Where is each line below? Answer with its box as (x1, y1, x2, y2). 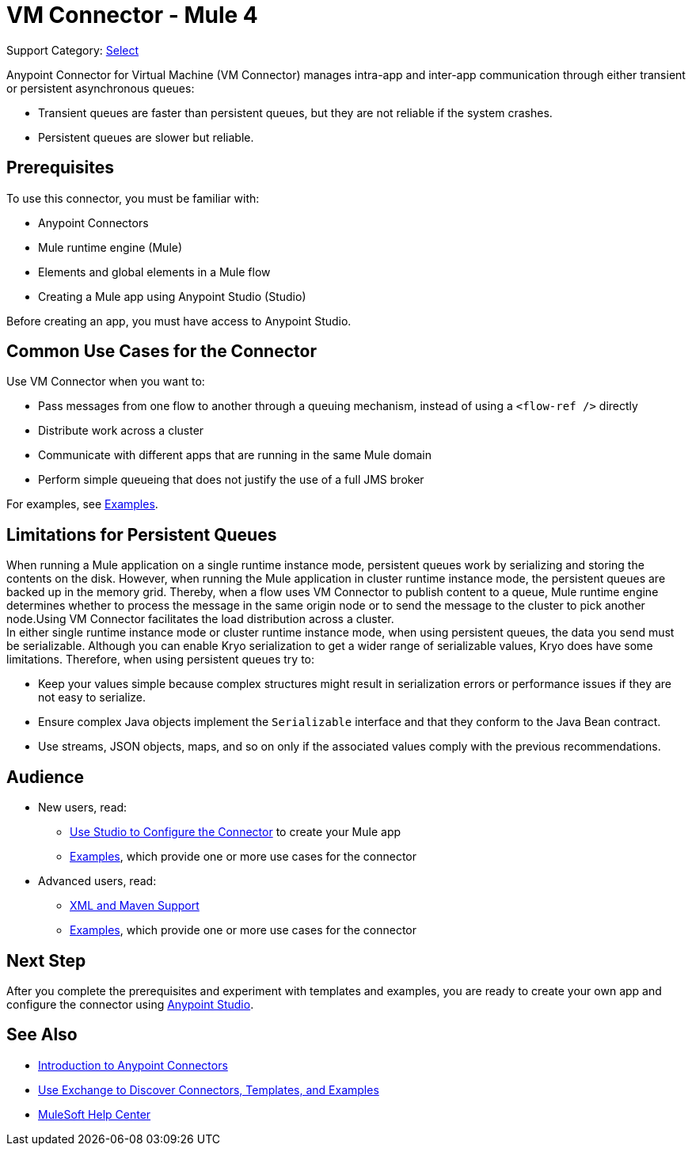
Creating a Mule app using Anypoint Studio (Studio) (38, 289, 306, 303)
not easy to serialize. (38, 690, 146, 705)
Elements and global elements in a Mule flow (38, 264, 271, 279)
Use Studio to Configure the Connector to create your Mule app (70, 825, 401, 839)
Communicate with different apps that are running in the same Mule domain (38, 448, 432, 462)
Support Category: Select (6, 43, 139, 57)
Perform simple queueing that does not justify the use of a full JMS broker (38, 473, 424, 487)
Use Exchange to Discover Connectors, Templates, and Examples (38, 1082, 379, 1097)
